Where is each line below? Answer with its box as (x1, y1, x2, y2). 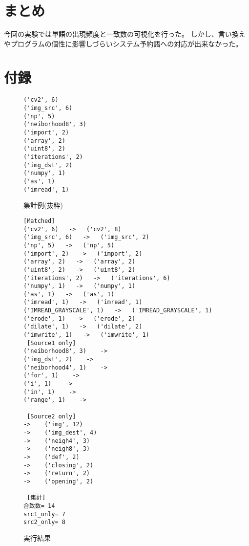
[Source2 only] (27, 413, 76, 420)
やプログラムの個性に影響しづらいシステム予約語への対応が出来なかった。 (4, 38, 243, 48)
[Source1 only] (27, 339, 76, 347)
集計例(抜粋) (23, 200, 63, 210)
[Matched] (23, 217, 55, 224)
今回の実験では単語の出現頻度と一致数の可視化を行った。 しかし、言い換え (4, 29, 246, 39)
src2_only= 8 (23, 519, 65, 526)
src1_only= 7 (23, 510, 65, 518)
